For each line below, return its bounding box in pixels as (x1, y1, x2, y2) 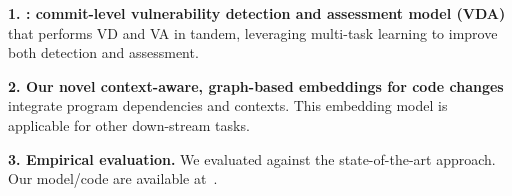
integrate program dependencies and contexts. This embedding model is (8, 95, 448, 116)
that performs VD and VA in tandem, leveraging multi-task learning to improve (8, 22, 498, 43)
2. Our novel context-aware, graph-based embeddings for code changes (8, 75, 504, 96)
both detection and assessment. (8, 42, 199, 63)
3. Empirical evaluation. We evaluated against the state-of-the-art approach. (8, 148, 496, 169)
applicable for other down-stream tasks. (8, 114, 250, 135)
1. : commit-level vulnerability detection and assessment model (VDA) (8, 3, 506, 23)
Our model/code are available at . (8, 168, 218, 189)
